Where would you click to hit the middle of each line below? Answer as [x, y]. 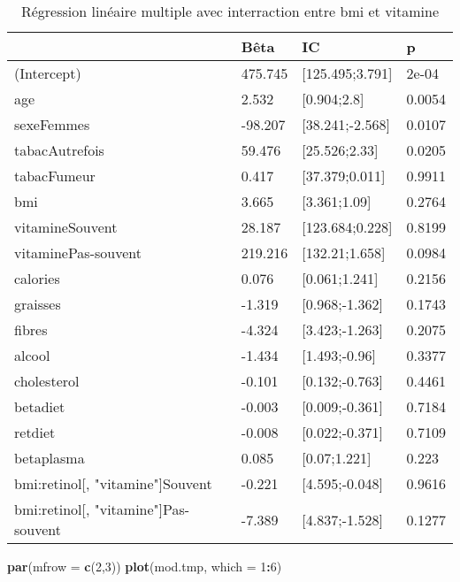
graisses [38, 304]
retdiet [35, 432]
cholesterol [47, 381]
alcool [32, 355]
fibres [31, 329]
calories [37, 278]
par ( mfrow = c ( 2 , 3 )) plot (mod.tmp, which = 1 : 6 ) [145, 566]
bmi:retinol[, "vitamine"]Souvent [113, 483]
